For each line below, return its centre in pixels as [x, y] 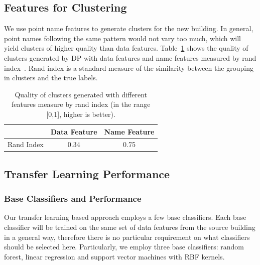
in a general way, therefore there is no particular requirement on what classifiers [127, 237]
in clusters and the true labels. [51, 78]
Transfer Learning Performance [87, 173]
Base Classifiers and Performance [73, 198]
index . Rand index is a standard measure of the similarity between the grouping [129, 68]
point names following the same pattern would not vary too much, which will [122, 38]
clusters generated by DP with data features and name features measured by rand [130, 57]
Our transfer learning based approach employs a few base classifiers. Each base [125, 217]
